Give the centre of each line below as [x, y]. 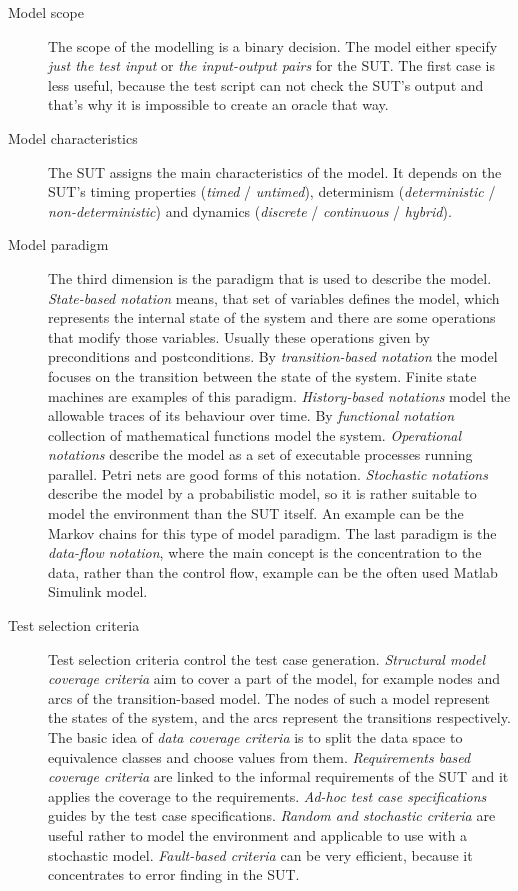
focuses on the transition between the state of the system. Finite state [262, 375]
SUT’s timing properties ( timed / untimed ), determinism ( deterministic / [272, 191]
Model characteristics [73, 137]
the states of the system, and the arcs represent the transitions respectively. [279, 717]
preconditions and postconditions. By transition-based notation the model [273, 356]
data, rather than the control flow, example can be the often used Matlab [273, 571]
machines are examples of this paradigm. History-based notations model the [279, 395]
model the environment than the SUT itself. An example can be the [256, 513]
